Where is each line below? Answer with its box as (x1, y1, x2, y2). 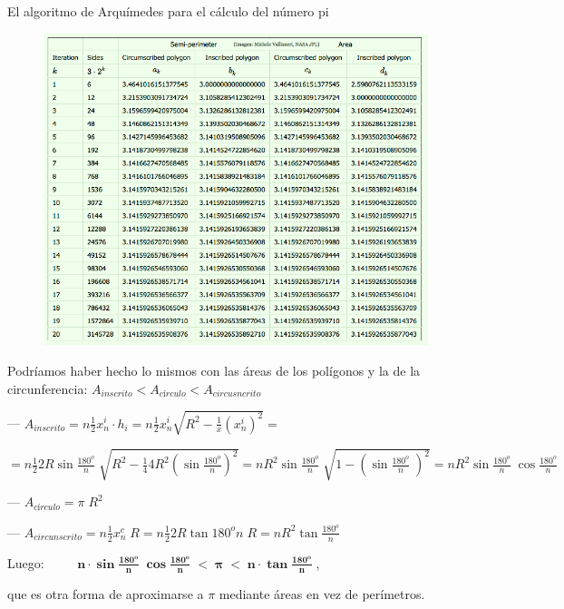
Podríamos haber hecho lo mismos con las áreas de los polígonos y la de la (7, 361, 421, 380)
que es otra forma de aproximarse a (7, 584, 204, 603)
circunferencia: (7, 378, 88, 398)
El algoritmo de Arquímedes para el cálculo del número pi (7, 2, 329, 20)
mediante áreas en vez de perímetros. (219, 584, 425, 603)
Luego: (7, 553, 44, 572)
